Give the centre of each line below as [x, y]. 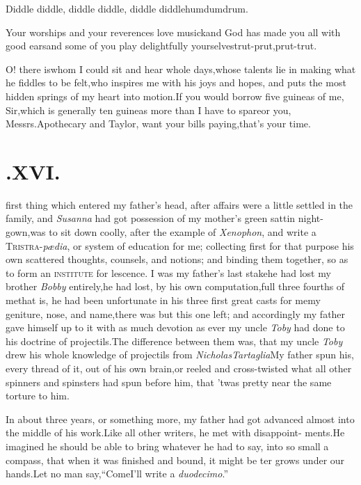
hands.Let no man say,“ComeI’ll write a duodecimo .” [117, 474]
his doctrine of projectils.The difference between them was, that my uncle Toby [174, 341]
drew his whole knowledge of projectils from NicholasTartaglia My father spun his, [180, 355]
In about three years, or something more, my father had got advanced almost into [180, 419]
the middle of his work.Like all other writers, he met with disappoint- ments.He [175, 432]
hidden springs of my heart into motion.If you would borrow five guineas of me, [175, 96]
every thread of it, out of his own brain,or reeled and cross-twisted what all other [179, 368]
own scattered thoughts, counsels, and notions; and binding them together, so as [177, 259]
